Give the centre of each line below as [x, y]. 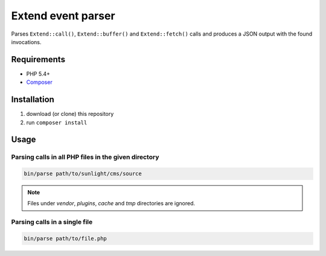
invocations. [26, 42]
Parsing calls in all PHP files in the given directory [85, 157]
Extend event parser [63, 16]
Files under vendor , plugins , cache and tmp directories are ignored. [111, 203]
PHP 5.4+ [38, 74]
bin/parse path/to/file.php [65, 239]
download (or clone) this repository [70, 114]
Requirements [38, 59]
